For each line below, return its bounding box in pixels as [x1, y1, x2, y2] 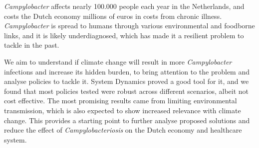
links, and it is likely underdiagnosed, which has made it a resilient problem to [4, 30, 244, 40]
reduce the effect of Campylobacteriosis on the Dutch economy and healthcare [4, 125, 242, 135]
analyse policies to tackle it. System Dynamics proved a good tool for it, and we [4, 76, 249, 86]
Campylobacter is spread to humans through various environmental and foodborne [4, 20, 255, 31]
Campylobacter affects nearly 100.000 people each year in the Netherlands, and [4, 1, 245, 11]
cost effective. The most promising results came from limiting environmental [4, 95, 237, 106]
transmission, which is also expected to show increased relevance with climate [4, 105, 241, 115]
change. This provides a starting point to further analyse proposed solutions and [4, 115, 250, 125]
